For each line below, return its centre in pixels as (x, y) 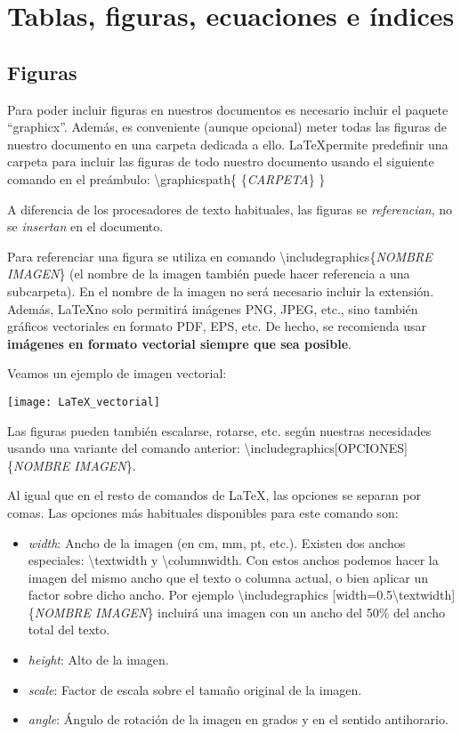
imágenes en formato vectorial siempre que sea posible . (180, 343)
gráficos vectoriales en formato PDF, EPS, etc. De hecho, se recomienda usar (217, 326)
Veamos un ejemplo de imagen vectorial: (117, 373)
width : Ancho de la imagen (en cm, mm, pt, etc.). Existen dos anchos (217, 542)
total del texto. (69, 629)
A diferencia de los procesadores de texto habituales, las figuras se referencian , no (230, 209)
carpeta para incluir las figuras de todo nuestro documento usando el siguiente (221, 161)
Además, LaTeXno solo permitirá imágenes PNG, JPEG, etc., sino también (213, 308)
